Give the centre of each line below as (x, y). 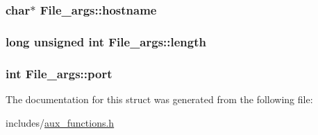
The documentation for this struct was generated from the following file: (159, 99)
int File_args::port (59, 73)
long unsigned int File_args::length (106, 41)
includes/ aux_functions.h (60, 122)
